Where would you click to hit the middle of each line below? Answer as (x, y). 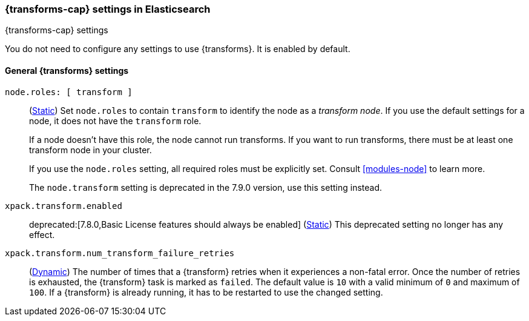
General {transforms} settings (67, 70)
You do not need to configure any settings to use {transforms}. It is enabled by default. (178, 49)
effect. (42, 234)
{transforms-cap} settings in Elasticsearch (108, 9)
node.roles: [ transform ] (69, 92)
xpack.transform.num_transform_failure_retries (120, 253)
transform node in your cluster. (90, 150)
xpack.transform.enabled (64, 206)
